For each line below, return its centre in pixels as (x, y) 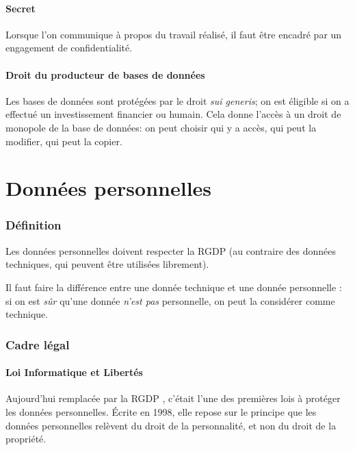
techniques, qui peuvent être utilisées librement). (107, 264)
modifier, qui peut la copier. (64, 141)
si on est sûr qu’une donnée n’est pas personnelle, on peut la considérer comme (170, 300)
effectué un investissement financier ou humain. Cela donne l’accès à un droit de (173, 114)
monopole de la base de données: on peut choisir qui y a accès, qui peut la (161, 127)
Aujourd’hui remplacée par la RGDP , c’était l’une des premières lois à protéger (173, 398)
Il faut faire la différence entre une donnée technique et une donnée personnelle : (174, 287)
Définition (34, 225)
